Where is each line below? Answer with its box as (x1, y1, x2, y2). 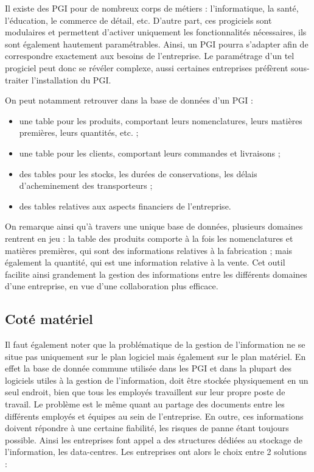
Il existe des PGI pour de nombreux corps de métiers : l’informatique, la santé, (5, 2, 299, 14)
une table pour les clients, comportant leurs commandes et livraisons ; (19, 146, 281, 159)
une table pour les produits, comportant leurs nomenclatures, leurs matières (19, 114, 302, 127)
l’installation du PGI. (31, 73, 111, 86)
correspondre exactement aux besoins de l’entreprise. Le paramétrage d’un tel (5, 49, 295, 62)
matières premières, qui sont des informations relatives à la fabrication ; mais (5, 244, 293, 256)
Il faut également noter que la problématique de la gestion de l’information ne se (5, 338, 305, 351)
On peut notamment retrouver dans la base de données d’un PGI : (5, 94, 253, 107)
